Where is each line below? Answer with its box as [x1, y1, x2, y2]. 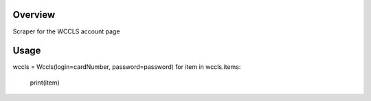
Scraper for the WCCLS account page [12, 27, 120, 35]
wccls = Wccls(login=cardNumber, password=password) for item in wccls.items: [12, 63, 241, 71]
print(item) [30, 78, 60, 87]
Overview [12, 9, 56, 20]
